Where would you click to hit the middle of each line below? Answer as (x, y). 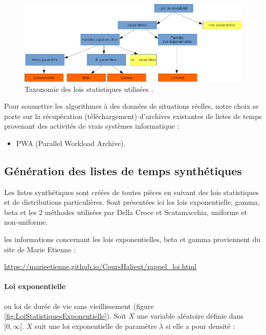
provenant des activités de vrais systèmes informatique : (92, 126)
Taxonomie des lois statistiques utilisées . (89, 89)
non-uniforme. (26, 222)
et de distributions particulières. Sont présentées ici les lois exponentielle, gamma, (132, 202)
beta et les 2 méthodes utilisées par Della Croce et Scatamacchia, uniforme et (126, 212)
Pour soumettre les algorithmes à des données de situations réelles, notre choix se (131, 106)
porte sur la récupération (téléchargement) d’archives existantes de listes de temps (133, 116)
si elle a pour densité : (200, 326)
